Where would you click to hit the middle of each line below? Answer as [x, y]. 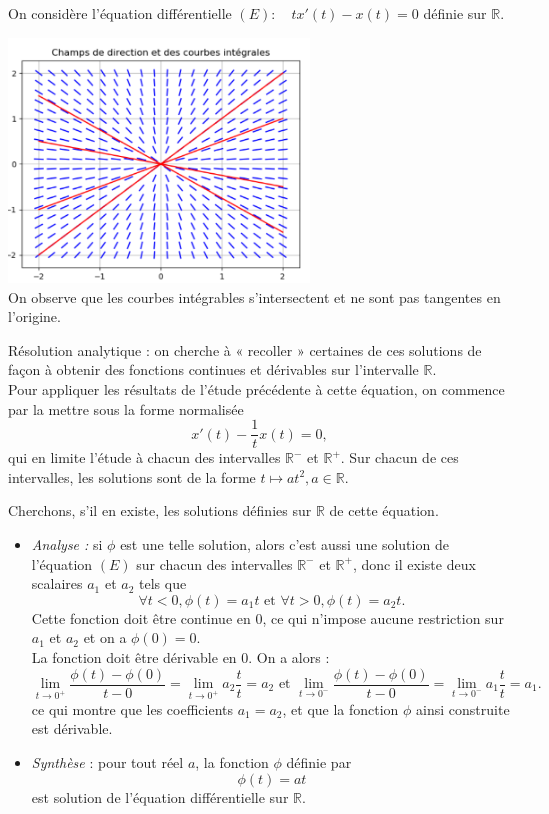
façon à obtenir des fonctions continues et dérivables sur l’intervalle [213, 369]
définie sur [455, 13]
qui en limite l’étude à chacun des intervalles [144, 457]
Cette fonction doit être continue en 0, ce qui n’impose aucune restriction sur [267, 617]
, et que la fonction [340, 708]
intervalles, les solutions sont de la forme [132, 476]
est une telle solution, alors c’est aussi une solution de [284, 543]
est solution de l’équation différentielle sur [160, 796]
